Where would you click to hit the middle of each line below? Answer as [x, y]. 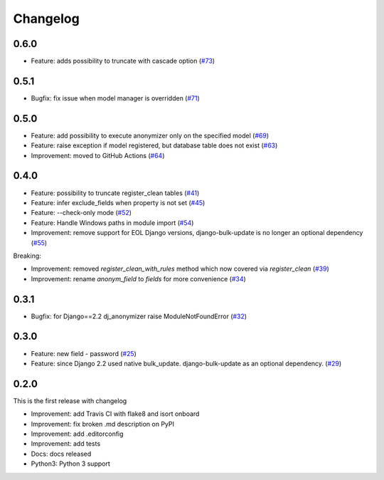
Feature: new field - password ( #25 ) [84, 353]
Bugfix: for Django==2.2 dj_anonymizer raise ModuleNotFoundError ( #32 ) [139, 316]
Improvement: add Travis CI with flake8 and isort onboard [115, 414]
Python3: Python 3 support [70, 464]
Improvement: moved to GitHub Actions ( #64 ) [98, 155]
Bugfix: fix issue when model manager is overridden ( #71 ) [116, 98]
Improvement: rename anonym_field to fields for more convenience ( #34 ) [139, 278]
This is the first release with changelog [70, 401]
